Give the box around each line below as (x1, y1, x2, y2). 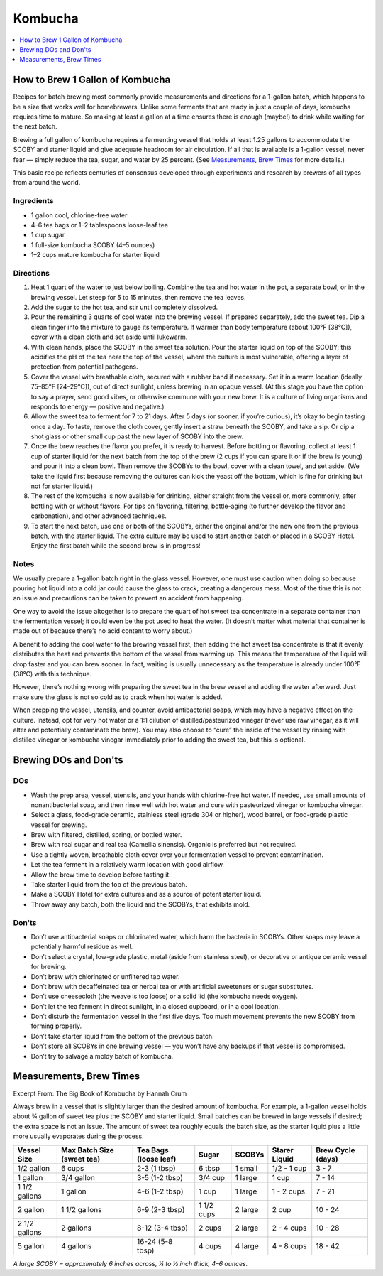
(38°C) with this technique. (13, 670, 92, 678)
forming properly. (30, 1022, 82, 1030)
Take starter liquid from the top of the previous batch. (30, 880, 187, 889)
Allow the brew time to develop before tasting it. (30, 870, 172, 879)
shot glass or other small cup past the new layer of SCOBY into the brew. (30, 432, 244, 440)
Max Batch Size (60, 1145, 115, 1155)
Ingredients (13, 196, 54, 206)
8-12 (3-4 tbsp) (137, 1223, 188, 1233)
